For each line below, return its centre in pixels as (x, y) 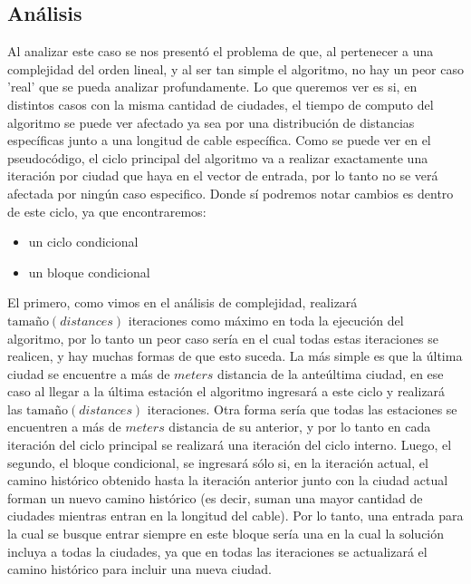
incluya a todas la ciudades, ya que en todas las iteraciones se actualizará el (217, 551)
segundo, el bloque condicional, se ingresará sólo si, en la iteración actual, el (218, 462)
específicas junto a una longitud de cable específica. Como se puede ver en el (219, 140)
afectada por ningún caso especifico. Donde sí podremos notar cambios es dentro (231, 193)
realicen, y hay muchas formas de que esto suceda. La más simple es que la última (235, 356)
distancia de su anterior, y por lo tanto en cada (300, 427)
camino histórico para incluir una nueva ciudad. (139, 569)
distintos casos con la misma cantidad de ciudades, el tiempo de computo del (221, 104)
